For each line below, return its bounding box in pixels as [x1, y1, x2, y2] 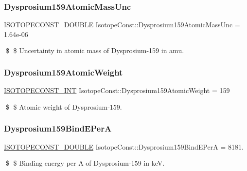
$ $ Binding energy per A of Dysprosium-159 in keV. [5, 158, 165, 168]
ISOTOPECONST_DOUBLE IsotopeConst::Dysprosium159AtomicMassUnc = [4, 19, 240, 30]
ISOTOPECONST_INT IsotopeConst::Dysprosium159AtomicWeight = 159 [4, 85, 230, 95]
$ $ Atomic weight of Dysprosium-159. [5, 101, 122, 112]
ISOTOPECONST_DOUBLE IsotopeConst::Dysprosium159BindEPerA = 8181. [4, 141, 244, 152]
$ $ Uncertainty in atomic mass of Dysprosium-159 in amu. [5, 45, 184, 56]
